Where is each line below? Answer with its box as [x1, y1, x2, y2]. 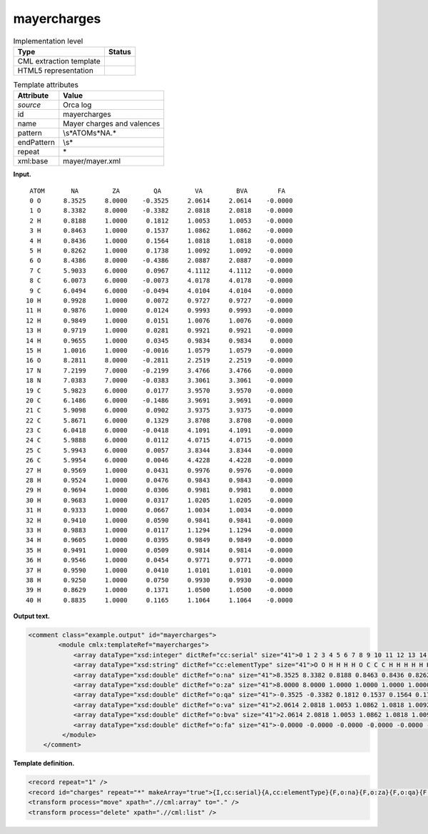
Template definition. [13, 759, 75, 768]
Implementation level [13, 36, 83, 46]
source [17, 100, 41, 110]
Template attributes [13, 80, 78, 90]
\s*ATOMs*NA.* [63, 128, 117, 138]
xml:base [17, 156, 49, 166]
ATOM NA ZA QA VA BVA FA [29, 186, 285, 195]
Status [108, 46, 131, 56]
